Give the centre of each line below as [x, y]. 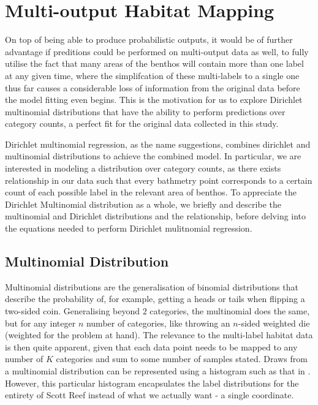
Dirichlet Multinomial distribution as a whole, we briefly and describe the [143, 204]
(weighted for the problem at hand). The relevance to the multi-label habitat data [159, 335]
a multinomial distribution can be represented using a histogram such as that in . [158, 370]
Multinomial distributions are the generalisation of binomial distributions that [152, 286]
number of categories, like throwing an [158, 323]
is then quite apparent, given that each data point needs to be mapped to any [151, 346]
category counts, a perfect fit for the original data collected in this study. [142, 123]
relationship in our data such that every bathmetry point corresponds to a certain [159, 180]
